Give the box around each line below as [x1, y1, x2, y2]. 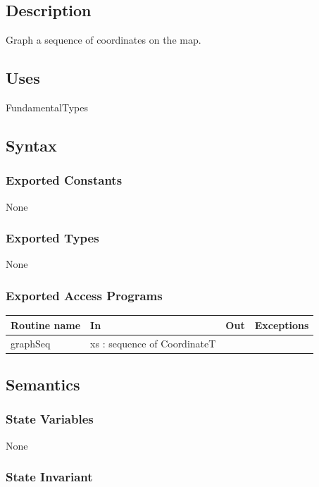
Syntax [6, 134, 57, 156]
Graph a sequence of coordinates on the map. [6, 32, 201, 47]
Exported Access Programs [6, 286, 163, 304]
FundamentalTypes [6, 100, 88, 114]
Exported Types [6, 229, 99, 247]
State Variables [6, 410, 94, 428]
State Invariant [6, 468, 93, 486]
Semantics [6, 374, 80, 395]
